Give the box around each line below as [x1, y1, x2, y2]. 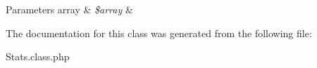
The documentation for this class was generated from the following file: [6, 25, 312, 40]
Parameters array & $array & [6, 2, 133, 16]
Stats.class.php [6, 49, 70, 64]
